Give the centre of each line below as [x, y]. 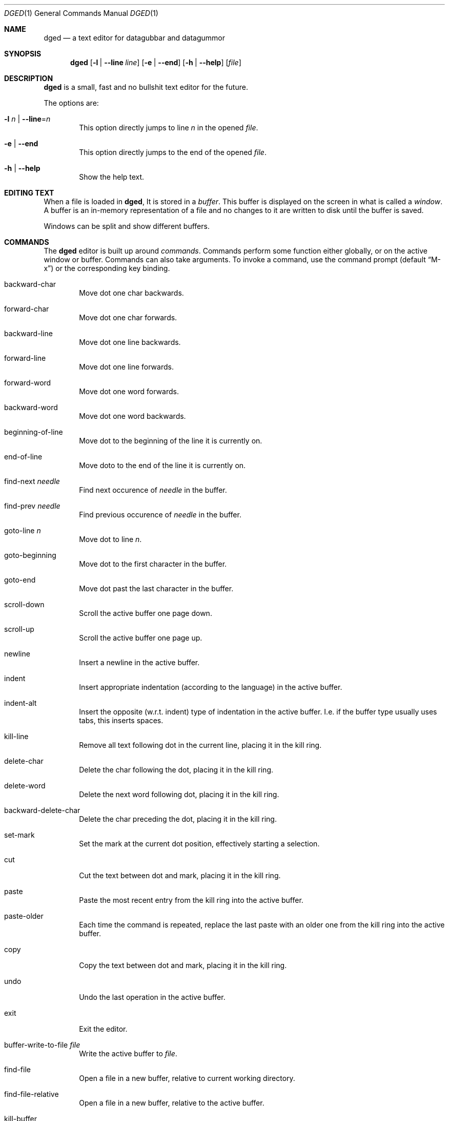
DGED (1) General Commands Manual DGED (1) [81, 13]
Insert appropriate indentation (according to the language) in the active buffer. [211, 687]
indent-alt [21, 703]
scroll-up [19, 629]
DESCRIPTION [29, 78]
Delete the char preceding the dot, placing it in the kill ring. [178, 819]
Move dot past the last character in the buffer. [156, 588]
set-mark [19, 835]
